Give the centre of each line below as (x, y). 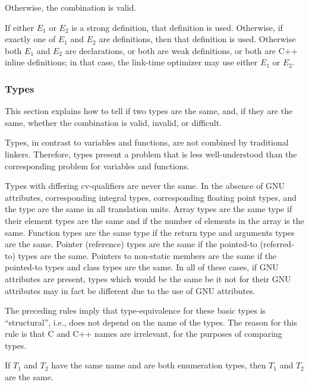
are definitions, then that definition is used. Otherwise (197, 39)
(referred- (277, 244)
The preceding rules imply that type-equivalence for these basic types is (135, 310)
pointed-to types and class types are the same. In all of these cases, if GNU (142, 267)
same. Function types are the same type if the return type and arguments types (150, 232)
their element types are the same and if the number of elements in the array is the (154, 220)
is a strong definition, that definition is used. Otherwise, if (177, 27)
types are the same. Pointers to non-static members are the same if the (147, 255)
